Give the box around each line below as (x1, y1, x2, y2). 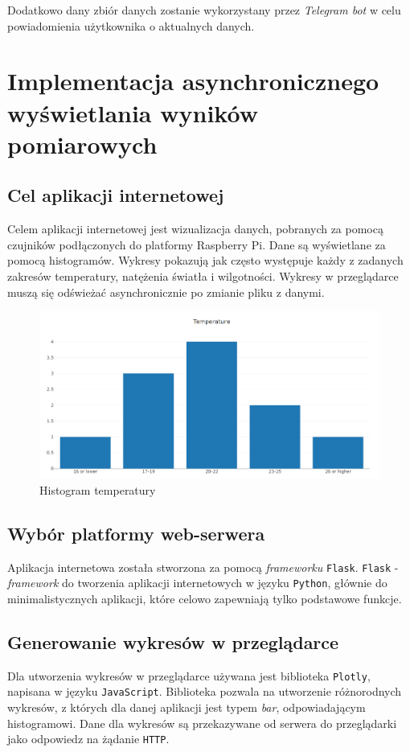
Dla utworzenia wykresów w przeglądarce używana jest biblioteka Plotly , (7, 667, 371, 684)
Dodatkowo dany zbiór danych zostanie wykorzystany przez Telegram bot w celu (7, 2, 401, 18)
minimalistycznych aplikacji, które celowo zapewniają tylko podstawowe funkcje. (7, 590, 402, 606)
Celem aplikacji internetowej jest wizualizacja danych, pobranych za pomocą (7, 220, 383, 237)
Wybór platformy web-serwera (7, 520, 265, 545)
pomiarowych (7, 127, 158, 160)
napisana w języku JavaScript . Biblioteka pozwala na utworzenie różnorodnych (7, 683, 402, 700)
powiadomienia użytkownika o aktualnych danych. (7, 17, 255, 34)
